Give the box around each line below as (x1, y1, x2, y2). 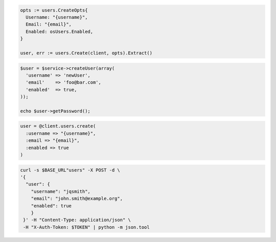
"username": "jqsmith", (31, 188, 90, 194)
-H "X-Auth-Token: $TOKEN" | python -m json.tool (23, 224, 150, 230)
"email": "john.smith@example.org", (31, 196, 123, 202)
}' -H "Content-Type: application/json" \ (23, 217, 131, 223)
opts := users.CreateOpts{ (20, 7, 88, 13)
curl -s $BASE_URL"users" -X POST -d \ (20, 167, 120, 173)
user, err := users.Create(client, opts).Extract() (20, 50, 153, 56)
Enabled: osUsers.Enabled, (26, 29, 94, 34)
